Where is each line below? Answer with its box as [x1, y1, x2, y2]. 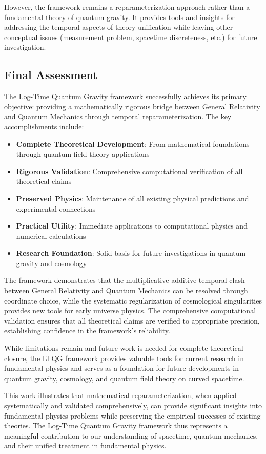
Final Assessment [4, 67, 98, 83]
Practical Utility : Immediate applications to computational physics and [16, 220, 248, 231]
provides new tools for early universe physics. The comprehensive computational [4, 305, 256, 316]
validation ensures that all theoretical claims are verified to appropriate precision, [4, 315, 260, 326]
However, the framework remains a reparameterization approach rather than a [4, 2, 250, 12]
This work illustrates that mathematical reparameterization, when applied [4, 390, 237, 401]
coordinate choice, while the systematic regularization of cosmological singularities [4, 295, 262, 306]
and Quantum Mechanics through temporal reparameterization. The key [4, 111, 232, 122]
